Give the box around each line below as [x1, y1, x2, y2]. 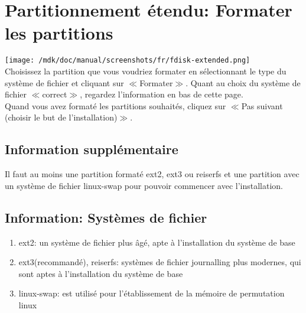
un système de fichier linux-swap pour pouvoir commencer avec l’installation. [5, 179, 284, 191]
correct [42, 88, 67, 100]
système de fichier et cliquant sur [5, 76, 124, 89]
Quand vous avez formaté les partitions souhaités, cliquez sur [5, 99, 226, 112]
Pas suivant [241, 99, 283, 112]
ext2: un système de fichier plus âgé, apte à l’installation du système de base [18, 236, 295, 248]
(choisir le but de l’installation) [5, 111, 118, 123]
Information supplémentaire [5, 140, 178, 158]
